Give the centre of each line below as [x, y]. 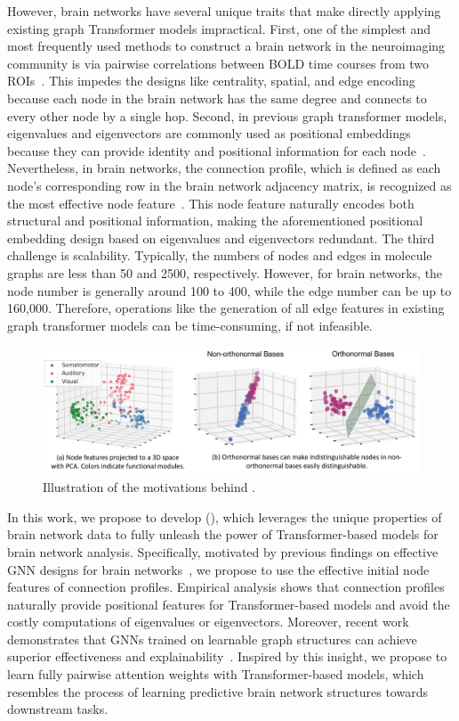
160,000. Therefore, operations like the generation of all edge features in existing [226, 308]
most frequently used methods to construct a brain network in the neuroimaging [226, 46]
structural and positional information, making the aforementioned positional [215, 221]
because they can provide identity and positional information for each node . [217, 150]
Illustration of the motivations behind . [149, 487]
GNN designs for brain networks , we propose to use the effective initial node [218, 569]
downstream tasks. [58, 709]
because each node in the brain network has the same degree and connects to [217, 98]
